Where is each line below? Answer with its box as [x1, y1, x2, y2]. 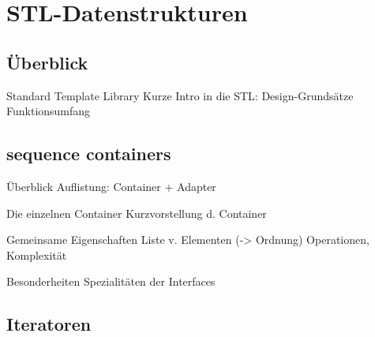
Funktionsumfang [6, 103, 91, 119]
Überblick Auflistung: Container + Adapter [6, 178, 216, 194]
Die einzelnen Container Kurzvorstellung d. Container [6, 204, 267, 221]
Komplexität [6, 246, 67, 263]
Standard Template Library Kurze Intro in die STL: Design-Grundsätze [6, 87, 354, 103]
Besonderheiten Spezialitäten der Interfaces [6, 273, 216, 290]
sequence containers [6, 141, 171, 166]
